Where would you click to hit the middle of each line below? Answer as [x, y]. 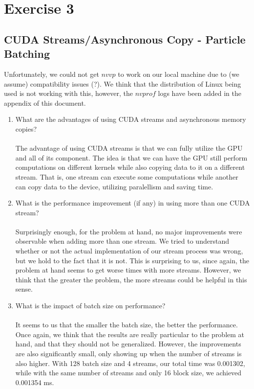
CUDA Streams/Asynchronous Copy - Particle [125, 39]
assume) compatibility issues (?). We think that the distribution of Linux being [123, 83]
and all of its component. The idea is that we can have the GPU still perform [131, 157]
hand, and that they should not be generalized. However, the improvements [128, 344]
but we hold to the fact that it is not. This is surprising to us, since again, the [132, 260]
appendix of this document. [45, 103]
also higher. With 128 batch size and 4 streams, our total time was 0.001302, [130, 363]
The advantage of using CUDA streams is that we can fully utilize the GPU [129, 148]
